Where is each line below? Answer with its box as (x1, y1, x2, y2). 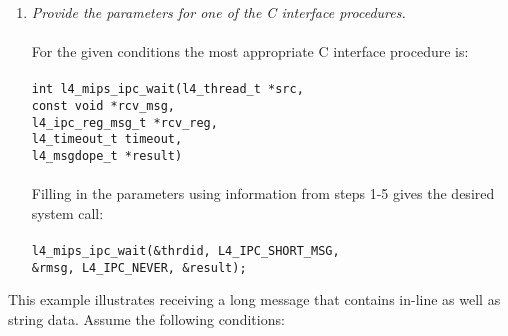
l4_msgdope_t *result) (31, 149, 183, 163)
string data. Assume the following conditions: (8, 308, 285, 329)
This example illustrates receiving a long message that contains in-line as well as (8, 289, 501, 310)
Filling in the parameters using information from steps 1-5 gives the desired (31, 183, 495, 204)
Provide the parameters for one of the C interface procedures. (31, 2, 406, 22)
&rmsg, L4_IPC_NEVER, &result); (31, 260, 247, 275)
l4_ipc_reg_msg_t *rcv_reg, (31, 115, 218, 130)
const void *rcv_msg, (31, 99, 175, 114)
